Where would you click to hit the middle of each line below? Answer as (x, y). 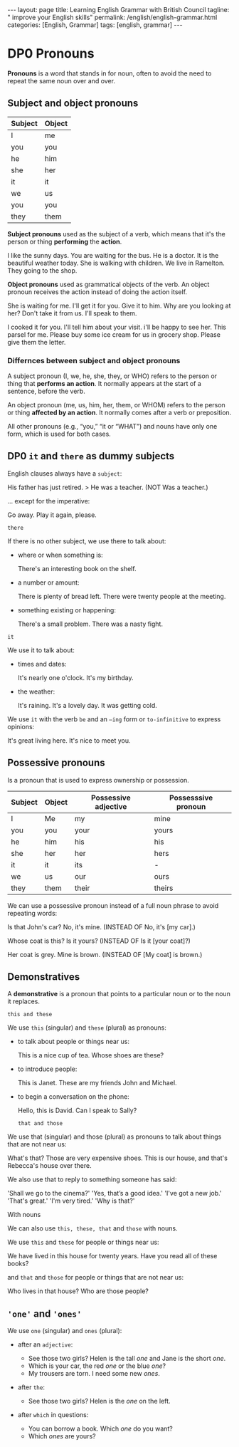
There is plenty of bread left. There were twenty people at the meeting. (122, 596)
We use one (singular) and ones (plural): (65, 1331)
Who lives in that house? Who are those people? (78, 1291)
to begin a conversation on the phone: (73, 1097)
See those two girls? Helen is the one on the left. (99, 1401)
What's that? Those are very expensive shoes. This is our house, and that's (117, 1158)
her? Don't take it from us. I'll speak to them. (72, 313)
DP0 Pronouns (51, 54)
